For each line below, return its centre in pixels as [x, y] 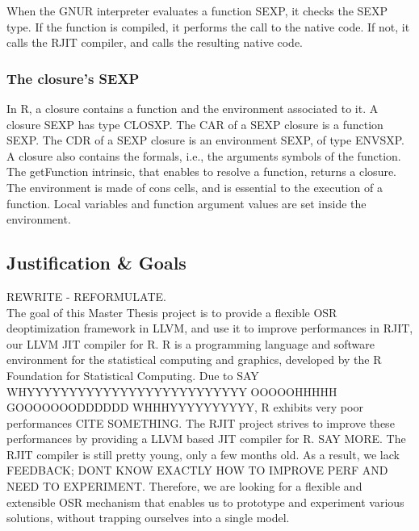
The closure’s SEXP [73, 78]
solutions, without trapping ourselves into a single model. [148, 518]
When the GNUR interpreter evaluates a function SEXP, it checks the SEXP [197, 10]
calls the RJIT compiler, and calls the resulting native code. [155, 42]
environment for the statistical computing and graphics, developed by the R [194, 360]
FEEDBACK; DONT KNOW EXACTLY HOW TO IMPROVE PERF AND [197, 470]
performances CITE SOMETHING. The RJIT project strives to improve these [201, 422]
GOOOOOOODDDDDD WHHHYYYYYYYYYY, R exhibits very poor [185, 407]
